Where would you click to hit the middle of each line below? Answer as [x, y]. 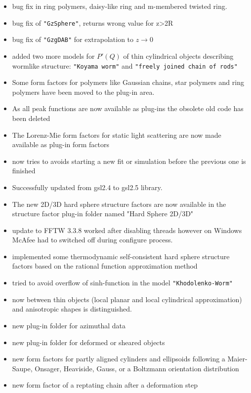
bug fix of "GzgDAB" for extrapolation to [73, 39]
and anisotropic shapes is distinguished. [72, 309]
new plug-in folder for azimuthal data [69, 325]
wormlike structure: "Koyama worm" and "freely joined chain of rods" [125, 65]
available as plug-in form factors [61, 144]
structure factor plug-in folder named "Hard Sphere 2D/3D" [103, 214]
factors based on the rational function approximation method [105, 266]
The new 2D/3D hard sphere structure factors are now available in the [119, 204]
